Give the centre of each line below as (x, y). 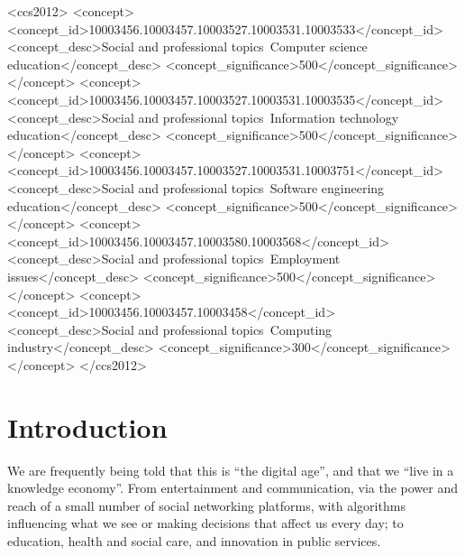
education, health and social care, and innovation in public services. (194, 540)
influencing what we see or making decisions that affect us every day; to (205, 523)
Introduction (87, 426)
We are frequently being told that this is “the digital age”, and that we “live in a (231, 470)
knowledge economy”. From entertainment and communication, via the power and (233, 488)
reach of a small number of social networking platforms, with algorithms (206, 505)
